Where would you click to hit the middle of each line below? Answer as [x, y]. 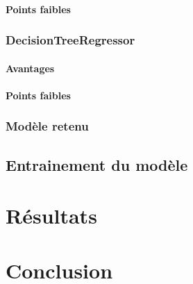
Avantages [30, 68]
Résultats [51, 216]
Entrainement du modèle [97, 164]
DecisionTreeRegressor [70, 40]
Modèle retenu [47, 126]
